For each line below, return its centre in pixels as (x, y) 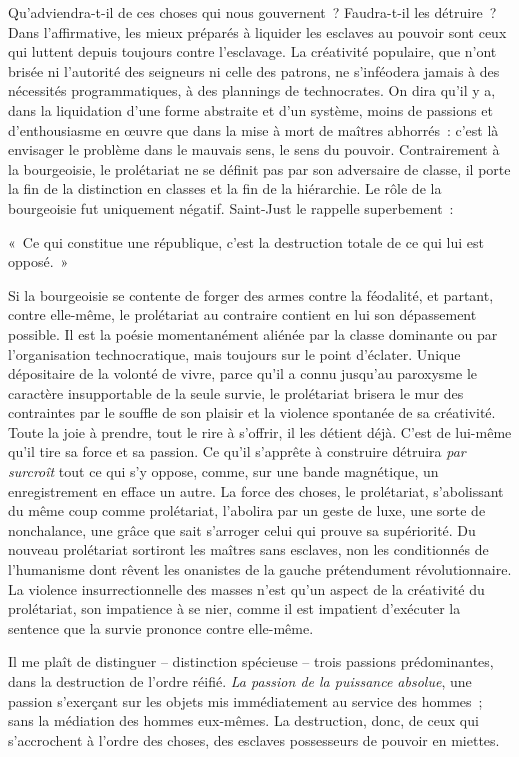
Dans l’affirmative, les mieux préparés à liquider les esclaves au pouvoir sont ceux (257, 31)
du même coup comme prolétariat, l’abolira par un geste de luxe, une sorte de (247, 510)
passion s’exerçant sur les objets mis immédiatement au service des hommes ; (245, 700)
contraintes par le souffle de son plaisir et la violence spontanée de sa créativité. (252, 412)
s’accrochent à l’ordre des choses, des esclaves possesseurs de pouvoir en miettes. (254, 739)
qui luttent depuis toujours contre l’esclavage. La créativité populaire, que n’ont (252, 51)
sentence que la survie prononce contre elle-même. (161, 627)
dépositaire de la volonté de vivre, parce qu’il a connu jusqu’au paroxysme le (243, 373)
